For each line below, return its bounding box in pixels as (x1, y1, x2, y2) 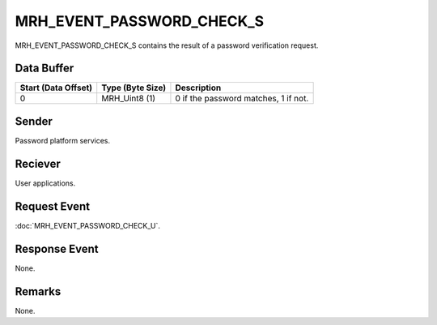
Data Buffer (15, 62, 74, 75)
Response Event (15, 242, 99, 255)
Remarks (15, 284, 62, 298)
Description (175, 82, 222, 93)
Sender (15, 114, 53, 128)
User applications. (15, 178, 76, 188)
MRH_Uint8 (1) (101, 93, 156, 105)
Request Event (15, 199, 91, 213)
